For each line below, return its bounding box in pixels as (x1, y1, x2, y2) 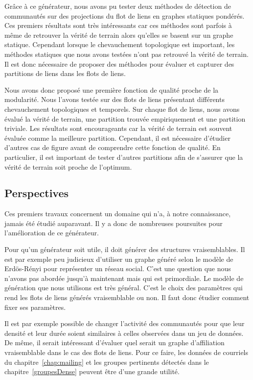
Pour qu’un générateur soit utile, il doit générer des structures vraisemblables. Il (4, 244, 245, 254)
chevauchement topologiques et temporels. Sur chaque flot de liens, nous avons (4, 103, 240, 114)
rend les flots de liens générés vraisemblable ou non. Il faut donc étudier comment (4, 292, 250, 303)
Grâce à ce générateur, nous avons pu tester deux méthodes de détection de (4, 1, 231, 11)
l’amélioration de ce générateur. (4, 228, 99, 238)
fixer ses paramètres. (4, 302, 66, 312)
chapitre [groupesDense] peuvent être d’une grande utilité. (4, 366, 180, 377)
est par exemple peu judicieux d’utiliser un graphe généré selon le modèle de (4, 253, 233, 264)
